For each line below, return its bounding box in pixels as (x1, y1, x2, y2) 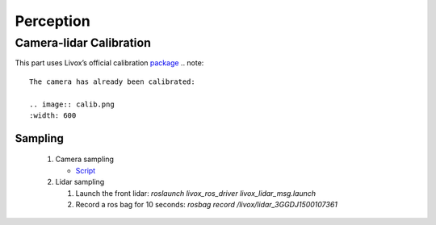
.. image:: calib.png (29, 99, 115, 109)
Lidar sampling (55, 177, 105, 187)
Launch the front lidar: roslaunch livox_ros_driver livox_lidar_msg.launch (75, 188, 317, 198)
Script (75, 165, 96, 175)
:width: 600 (29, 110, 77, 120)
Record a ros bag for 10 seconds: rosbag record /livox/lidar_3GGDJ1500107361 (75, 199, 338, 209)
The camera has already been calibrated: (29, 77, 195, 86)
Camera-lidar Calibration (15, 35, 151, 50)
